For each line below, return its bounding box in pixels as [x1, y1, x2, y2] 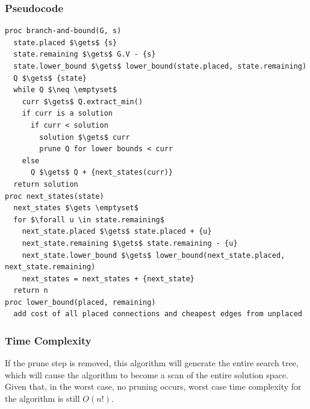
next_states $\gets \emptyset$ [13, 204, 138, 213]
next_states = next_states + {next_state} [22, 274, 194, 283]
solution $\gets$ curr [39, 133, 130, 142]
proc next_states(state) [5, 192, 104, 201]
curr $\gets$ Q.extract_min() [22, 97, 143, 106]
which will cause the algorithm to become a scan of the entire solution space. [5, 368, 288, 381]
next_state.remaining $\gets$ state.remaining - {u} [22, 239, 238, 248]
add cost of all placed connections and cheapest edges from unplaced [13, 310, 302, 319]
